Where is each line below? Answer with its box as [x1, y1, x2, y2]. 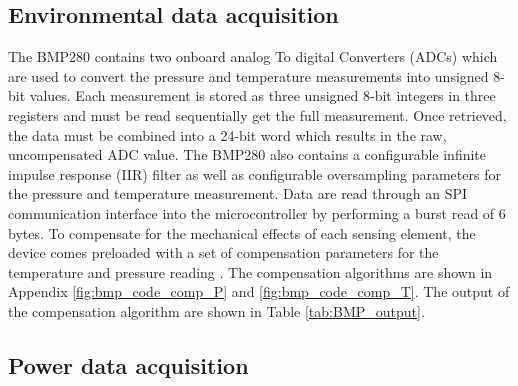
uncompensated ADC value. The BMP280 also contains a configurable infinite [8, 144, 487, 165]
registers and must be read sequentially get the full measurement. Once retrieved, [8, 104, 507, 125]
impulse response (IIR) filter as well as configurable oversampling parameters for [8, 163, 501, 184]
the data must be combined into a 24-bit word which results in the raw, [8, 124, 447, 145]
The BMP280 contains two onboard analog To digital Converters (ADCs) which [8, 46, 498, 67]
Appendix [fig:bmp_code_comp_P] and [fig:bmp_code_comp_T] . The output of [8, 281, 510, 302]
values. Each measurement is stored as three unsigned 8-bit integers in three [29, 85, 496, 106]
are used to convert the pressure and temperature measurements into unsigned [8, 65, 489, 86]
